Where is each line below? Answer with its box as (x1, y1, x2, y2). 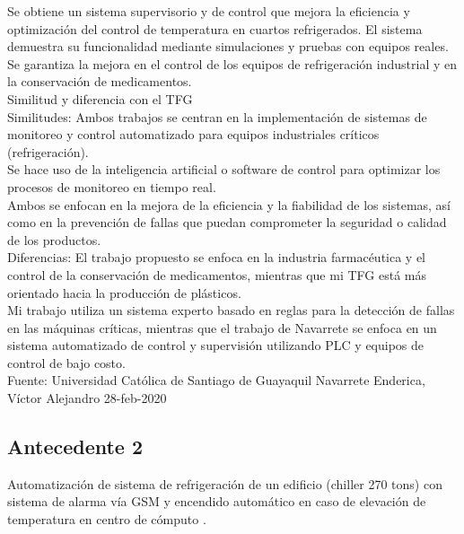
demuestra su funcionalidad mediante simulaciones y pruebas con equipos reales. (7, 37, 449, 56)
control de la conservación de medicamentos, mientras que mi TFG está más (7, 265, 426, 284)
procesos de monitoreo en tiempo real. (7, 177, 216, 196)
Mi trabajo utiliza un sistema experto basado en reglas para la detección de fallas (7, 301, 455, 320)
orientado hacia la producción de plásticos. (7, 283, 241, 302)
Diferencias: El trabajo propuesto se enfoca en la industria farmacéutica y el (7, 248, 426, 267)
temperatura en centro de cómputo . (7, 510, 206, 529)
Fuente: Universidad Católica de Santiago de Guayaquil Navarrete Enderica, (7, 371, 425, 390)
